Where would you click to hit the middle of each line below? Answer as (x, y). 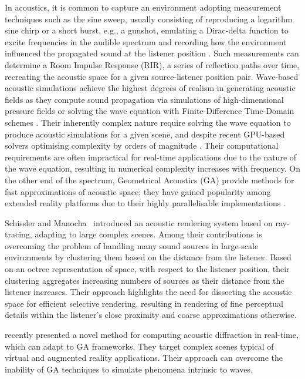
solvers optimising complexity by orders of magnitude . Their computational (142, 145)
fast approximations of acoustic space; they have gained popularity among (138, 191)
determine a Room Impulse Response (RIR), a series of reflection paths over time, (152, 64)
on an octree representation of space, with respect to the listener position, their (147, 269)
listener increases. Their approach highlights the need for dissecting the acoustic (148, 292)
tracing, (18, 234)
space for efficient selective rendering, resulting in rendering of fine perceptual (144, 303)
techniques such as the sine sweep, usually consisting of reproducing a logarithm (149, 19)
